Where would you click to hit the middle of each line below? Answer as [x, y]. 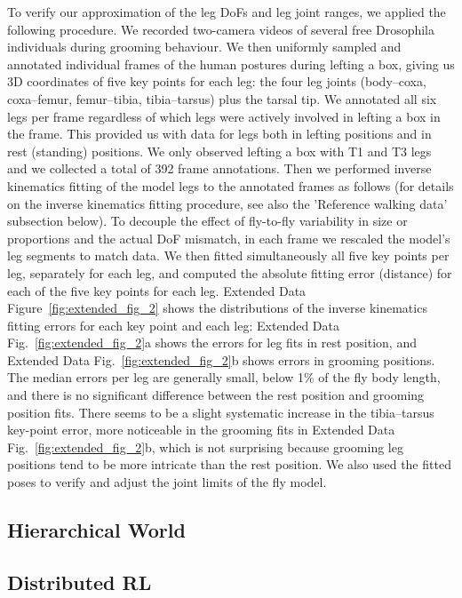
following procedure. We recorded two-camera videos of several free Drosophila [221, 29]
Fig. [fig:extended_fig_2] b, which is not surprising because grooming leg [205, 447]
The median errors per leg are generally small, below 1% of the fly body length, [224, 377]
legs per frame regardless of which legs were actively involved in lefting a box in [224, 116]
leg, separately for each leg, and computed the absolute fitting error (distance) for [230, 272]
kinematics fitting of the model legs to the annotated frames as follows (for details [231, 185]
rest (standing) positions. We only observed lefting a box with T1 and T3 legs [219, 151]
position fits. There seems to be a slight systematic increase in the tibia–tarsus [221, 412]
